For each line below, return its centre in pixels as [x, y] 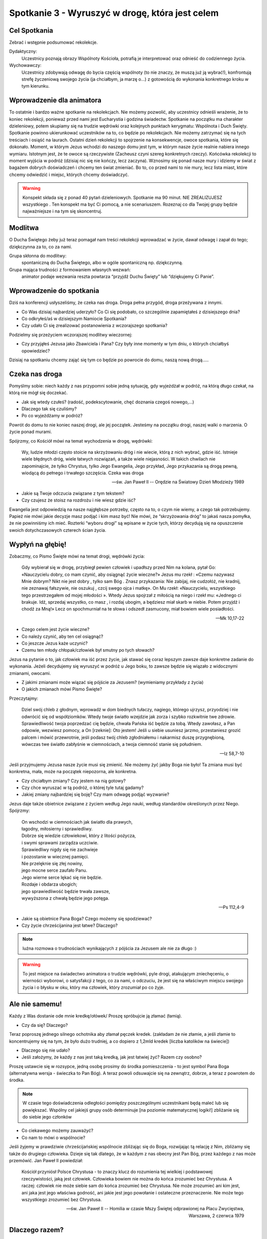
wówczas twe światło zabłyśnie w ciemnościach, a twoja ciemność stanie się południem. [112, 744]
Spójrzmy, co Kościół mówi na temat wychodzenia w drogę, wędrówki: [81, 441]
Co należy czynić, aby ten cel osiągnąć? [62, 636]
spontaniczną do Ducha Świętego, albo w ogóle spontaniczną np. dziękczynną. [102, 263]
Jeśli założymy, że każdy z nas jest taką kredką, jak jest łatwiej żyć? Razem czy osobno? [112, 1057]
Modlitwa [24, 228]
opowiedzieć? [36, 351]
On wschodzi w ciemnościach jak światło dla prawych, [77, 822]
